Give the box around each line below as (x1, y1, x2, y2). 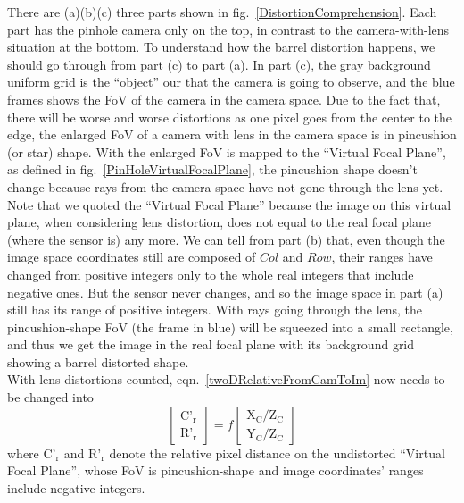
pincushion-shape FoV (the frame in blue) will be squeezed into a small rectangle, (7, 317, 453, 336)
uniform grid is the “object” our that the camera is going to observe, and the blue (7, 72, 455, 91)
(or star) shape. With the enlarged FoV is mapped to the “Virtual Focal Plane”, (7, 142, 446, 161)
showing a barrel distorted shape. (7, 352, 189, 371)
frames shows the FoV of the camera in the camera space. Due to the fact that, (7, 89, 441, 108)
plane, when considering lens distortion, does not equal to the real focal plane (7, 213, 431, 231)
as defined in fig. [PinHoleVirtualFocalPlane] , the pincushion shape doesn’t (7, 160, 418, 179)
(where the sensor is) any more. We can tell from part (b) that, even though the (7, 230, 445, 248)
